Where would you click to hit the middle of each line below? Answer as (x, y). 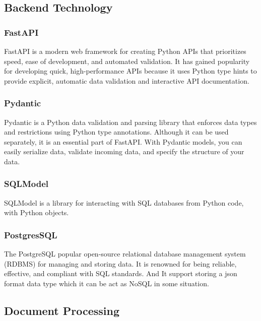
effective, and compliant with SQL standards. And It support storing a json (121, 273)
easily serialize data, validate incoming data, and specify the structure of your (124, 151)
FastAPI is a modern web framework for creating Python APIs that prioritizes (125, 51)
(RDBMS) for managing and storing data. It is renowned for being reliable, (120, 263)
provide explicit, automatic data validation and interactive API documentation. (127, 80)
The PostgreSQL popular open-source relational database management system (125, 254)
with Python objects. (37, 212)
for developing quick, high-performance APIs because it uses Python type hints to (130, 71)
